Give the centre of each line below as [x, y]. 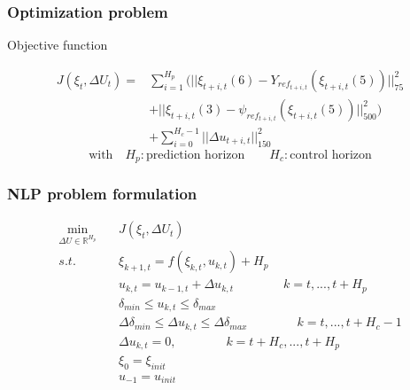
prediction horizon [195, 155]
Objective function [58, 45]
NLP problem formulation [102, 194]
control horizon [331, 155]
